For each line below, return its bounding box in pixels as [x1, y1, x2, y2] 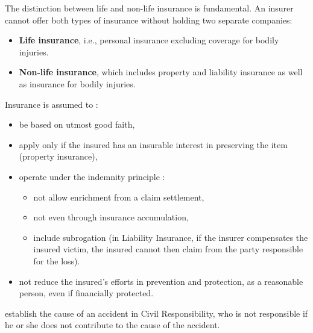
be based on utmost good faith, [19, 118, 135, 131]
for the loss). [33, 254, 80, 267]
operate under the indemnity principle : [19, 170, 165, 182]
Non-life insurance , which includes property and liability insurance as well [19, 66, 303, 78]
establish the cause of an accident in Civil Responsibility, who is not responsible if [5, 307, 308, 319]
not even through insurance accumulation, [33, 211, 189, 223]
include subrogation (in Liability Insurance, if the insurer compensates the [33, 231, 308, 243]
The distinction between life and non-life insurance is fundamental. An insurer [5, 2, 294, 14]
